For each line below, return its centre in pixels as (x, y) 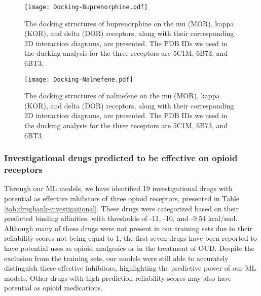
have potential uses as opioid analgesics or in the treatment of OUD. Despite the (129, 248)
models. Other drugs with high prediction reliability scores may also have (118, 277)
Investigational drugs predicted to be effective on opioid (121, 158)
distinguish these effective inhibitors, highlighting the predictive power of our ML (130, 268)
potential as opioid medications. (53, 288)
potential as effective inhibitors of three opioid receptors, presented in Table (122, 198)
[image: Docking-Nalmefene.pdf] (79, 79)
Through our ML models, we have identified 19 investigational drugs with (118, 188)
